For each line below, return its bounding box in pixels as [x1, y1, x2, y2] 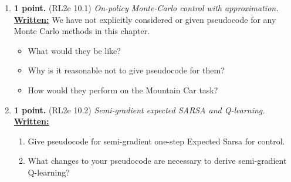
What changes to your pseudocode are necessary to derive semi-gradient [28, 154, 287, 167]
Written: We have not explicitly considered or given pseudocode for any [13, 13, 276, 25]
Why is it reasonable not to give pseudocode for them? [28, 64, 225, 76]
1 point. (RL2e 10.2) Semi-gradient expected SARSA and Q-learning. [13, 103, 265, 116]
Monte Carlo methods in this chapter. [13, 25, 150, 37]
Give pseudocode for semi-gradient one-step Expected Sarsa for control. [28, 134, 285, 147]
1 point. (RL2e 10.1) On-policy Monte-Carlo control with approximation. [13, 2, 279, 14]
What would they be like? [28, 44, 121, 56]
